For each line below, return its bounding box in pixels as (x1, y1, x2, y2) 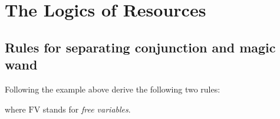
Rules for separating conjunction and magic (5, 38, 276, 56)
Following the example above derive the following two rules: (5, 82, 220, 95)
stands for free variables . (42, 103, 131, 115)
